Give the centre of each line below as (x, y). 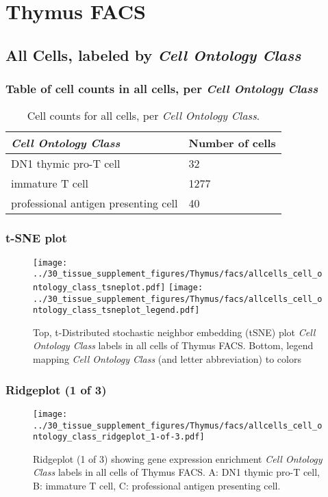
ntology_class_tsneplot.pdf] (99, 287)
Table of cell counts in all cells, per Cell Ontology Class (162, 89)
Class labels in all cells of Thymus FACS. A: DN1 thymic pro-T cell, (177, 472)
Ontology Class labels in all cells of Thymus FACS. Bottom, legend (173, 345)
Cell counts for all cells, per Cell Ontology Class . (143, 116)
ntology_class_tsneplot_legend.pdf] (116, 310)
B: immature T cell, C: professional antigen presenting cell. (157, 486)
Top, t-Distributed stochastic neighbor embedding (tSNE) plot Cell (174, 332)
